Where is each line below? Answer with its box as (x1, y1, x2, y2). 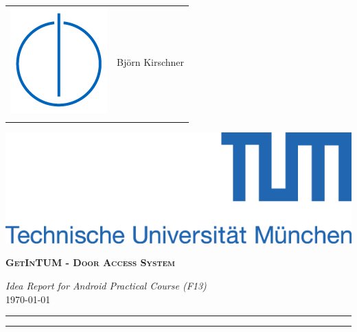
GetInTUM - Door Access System (5, 255, 175, 270)
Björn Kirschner (117, 54, 185, 69)
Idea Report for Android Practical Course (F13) (5, 278, 207, 293)
